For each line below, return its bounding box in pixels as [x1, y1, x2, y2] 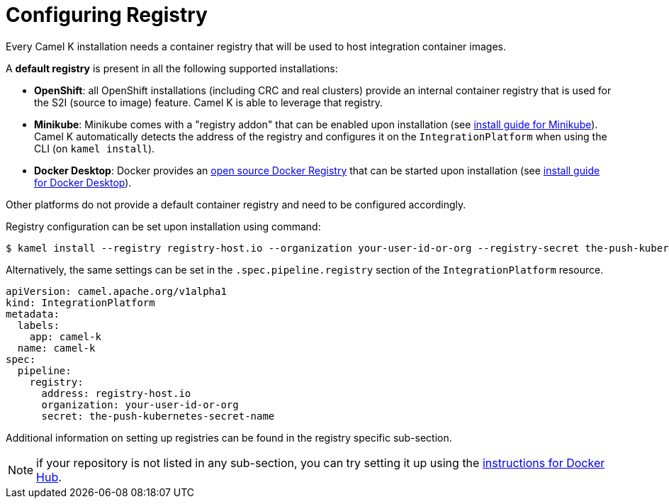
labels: [17, 319, 60, 331]
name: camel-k [17, 342, 96, 354]
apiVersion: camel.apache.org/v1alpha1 [6, 285, 227, 297]
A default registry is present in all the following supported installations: [6, 62, 338, 74]
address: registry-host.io [41, 387, 191, 399]
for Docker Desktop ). [34, 176, 132, 189]
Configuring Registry [6, 3, 208, 27]
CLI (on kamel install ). [34, 142, 155, 155]
